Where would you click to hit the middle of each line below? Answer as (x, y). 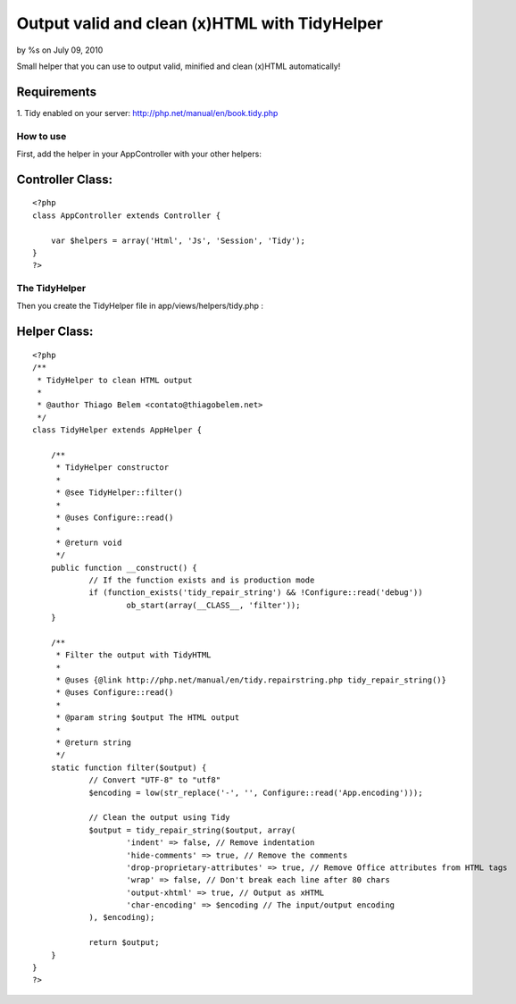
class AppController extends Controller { (127, 215)
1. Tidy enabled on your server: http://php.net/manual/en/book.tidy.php (147, 113)
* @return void (89, 542)
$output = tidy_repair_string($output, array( (192, 830)
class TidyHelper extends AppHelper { (117, 430)
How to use (42, 136)
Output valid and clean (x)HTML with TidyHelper (200, 23)
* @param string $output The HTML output (148, 718)
